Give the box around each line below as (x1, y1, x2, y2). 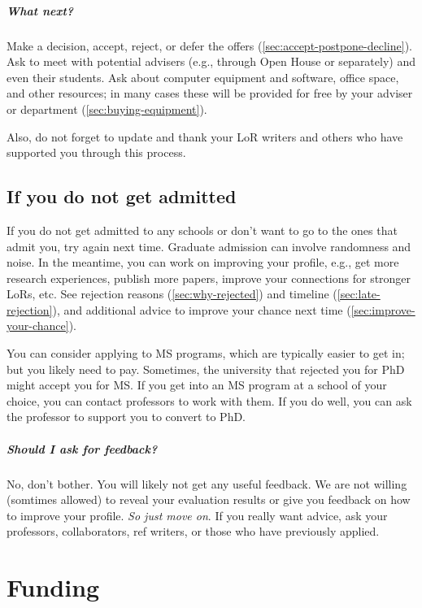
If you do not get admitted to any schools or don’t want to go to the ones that (7, 221, 398, 238)
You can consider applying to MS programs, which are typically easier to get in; (7, 345, 405, 362)
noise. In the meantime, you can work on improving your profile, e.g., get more (7, 254, 399, 271)
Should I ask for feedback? (7, 440, 158, 457)
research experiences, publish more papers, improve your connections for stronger (7, 269, 411, 286)
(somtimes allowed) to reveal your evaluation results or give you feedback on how (7, 491, 411, 508)
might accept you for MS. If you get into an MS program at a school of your (7, 376, 387, 393)
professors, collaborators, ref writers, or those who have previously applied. (7, 523, 380, 540)
